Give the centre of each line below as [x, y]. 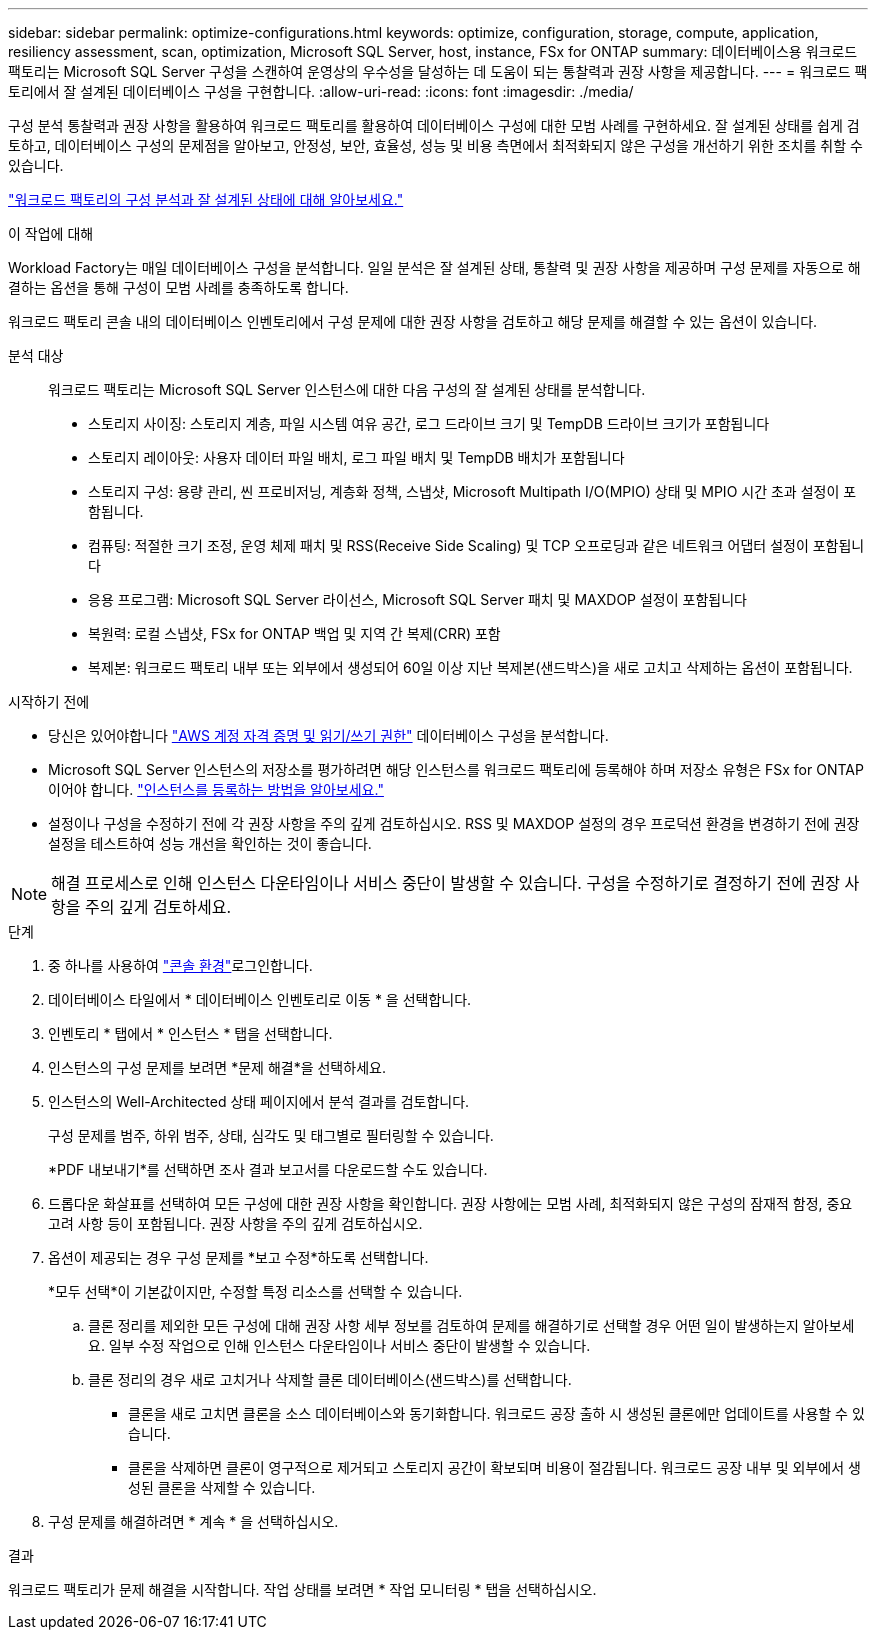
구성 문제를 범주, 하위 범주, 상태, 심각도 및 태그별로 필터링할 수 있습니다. [271, 1135]
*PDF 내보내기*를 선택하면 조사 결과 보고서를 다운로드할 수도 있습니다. [268, 1169]
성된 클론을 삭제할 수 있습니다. [222, 1487]
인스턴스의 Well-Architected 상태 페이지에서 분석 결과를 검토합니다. [259, 1101]
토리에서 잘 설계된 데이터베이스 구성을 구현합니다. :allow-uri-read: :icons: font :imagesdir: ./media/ [321, 91]
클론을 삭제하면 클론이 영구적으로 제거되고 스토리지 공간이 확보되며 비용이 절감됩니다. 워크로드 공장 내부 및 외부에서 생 [494, 1467]
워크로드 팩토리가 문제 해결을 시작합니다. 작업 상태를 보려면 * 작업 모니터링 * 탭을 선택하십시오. [302, 1589]
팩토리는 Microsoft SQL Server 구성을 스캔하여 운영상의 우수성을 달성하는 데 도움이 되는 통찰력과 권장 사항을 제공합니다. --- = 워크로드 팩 [438, 71]
